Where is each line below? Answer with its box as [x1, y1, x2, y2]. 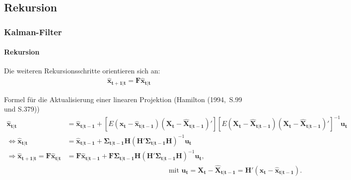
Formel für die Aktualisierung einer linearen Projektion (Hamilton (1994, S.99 [4, 94, 242, 104]
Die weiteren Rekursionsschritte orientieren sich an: [4, 65, 160, 76]
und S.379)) [4, 104, 40, 114]
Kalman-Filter [4, 25, 62, 38]
